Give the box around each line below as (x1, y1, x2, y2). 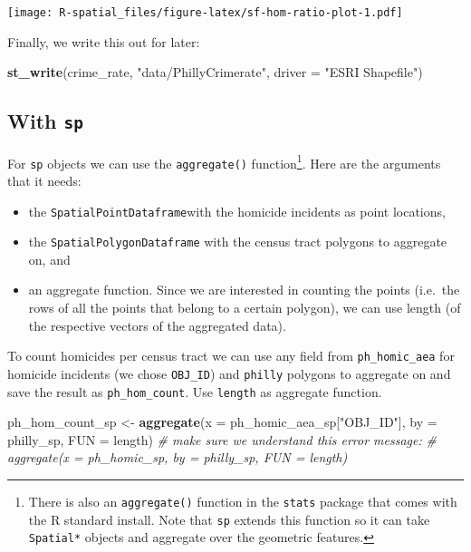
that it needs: (7, 170, 82, 189)
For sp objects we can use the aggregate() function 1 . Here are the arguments (7, 150, 441, 172)
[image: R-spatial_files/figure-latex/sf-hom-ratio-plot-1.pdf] (7, 6, 403, 19)
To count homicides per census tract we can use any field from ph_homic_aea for (7, 346, 455, 365)
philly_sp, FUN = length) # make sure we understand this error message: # (7, 430, 437, 449)
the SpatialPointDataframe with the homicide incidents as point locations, (28, 201, 446, 220)
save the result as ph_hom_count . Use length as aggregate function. (7, 382, 382, 401)
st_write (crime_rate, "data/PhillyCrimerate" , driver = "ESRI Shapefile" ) (7, 63, 423, 82)
